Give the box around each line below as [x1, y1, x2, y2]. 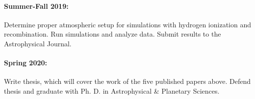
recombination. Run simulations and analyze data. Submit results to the [4, 29, 221, 39]
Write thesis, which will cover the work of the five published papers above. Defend [4, 76, 251, 86]
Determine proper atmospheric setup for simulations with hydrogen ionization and [4, 19, 251, 29]
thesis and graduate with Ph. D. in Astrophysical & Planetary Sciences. [4, 85, 220, 96]
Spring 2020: [4, 58, 48, 68]
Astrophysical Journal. [4, 38, 72, 48]
